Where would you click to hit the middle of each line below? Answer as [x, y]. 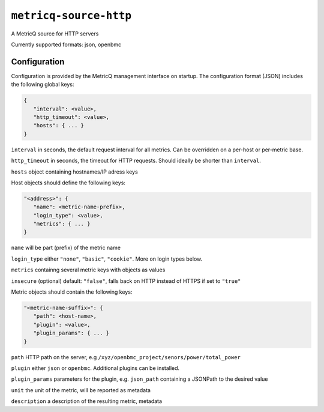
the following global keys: [43, 85]
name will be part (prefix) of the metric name [66, 248]
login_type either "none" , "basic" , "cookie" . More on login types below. [107, 259]
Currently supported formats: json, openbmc [66, 44]
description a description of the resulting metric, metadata [86, 401]
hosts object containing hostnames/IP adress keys [74, 172]
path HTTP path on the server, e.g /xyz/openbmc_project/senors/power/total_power [126, 357]
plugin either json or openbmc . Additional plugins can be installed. [95, 368]
